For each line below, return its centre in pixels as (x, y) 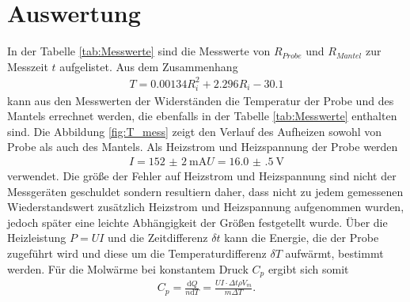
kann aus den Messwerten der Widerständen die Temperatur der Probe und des (201, 100)
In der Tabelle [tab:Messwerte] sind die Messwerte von (139, 51)
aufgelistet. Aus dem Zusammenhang (149, 66)
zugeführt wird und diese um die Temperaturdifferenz (137, 253)
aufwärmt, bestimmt (334, 253)
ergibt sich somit (308, 268)
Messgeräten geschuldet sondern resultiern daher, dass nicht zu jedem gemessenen (205, 191)
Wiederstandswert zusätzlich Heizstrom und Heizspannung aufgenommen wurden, (206, 207)
